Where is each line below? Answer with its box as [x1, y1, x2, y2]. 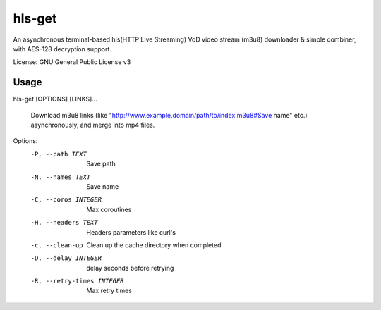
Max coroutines [86, 205, 132, 213]
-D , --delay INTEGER [30, 254, 102, 262]
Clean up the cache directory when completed [86, 240, 222, 249]
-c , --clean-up [30, 241, 84, 249]
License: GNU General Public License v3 [13, 58, 131, 66]
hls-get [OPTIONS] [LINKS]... [13, 95, 98, 104]
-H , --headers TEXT [30, 218, 98, 227]
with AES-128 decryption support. [13, 44, 112, 53]
